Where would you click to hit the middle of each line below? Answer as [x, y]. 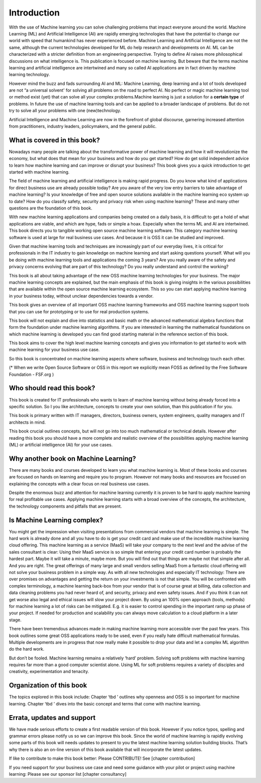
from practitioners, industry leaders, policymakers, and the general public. [83, 127]
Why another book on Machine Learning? [72, 458]
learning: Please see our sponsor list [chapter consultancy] [68, 774]
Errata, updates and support [52, 718]
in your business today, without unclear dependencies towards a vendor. [81, 296]
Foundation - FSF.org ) [31, 374]
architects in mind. [27, 422]
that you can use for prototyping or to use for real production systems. [79, 312]
